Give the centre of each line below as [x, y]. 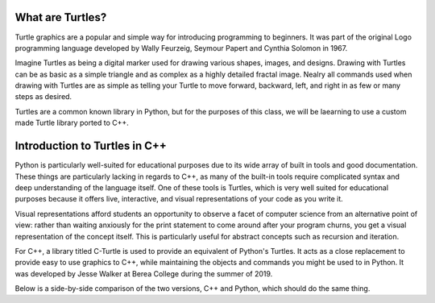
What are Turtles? [61, 17]
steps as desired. [43, 97]
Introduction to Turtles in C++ [91, 146]
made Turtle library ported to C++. [72, 123]
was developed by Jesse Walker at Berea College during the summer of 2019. [144, 273]
